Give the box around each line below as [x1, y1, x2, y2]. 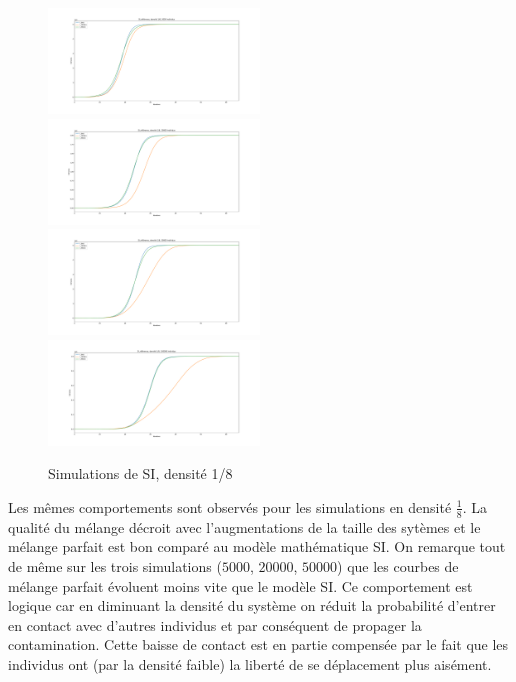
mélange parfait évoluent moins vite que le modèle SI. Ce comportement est [8, 575, 473, 596]
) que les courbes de [337, 555, 459, 576]
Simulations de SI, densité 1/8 [48, 463, 233, 484]
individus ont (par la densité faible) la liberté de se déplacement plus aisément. [8, 653, 492, 674]
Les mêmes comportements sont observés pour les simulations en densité [8, 496, 452, 517]
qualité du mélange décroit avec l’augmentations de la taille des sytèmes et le [8, 516, 481, 537]
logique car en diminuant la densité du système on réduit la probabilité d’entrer [8, 595, 496, 616]
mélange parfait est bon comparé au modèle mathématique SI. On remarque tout [8, 536, 506, 557]
